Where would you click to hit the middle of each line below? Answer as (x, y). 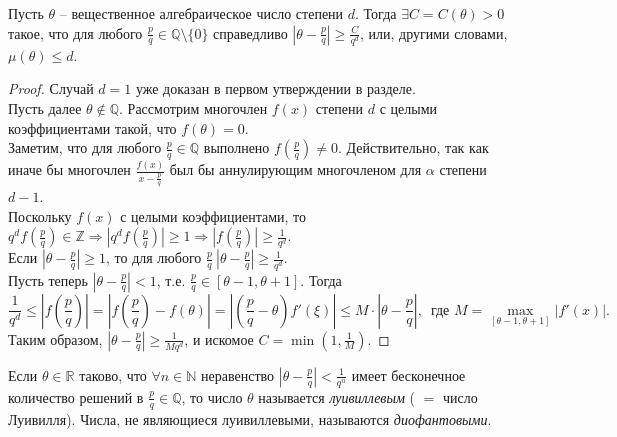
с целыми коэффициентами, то (213, 215)
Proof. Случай (51, 88)
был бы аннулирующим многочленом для (295, 169)
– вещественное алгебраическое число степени (201, 13)
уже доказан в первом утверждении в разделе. (275, 88)
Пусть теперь (48, 279)
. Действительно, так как (413, 147)
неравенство (238, 374)
